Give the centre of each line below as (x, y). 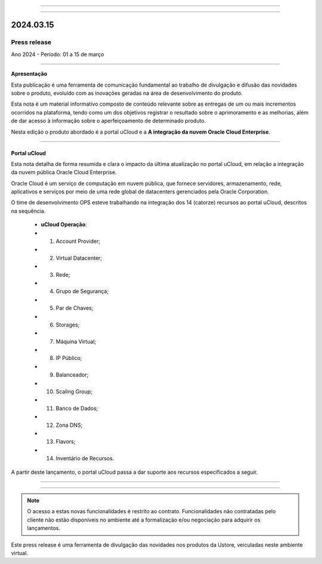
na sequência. (28, 211)
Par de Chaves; (75, 308)
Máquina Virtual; (76, 341)
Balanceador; (72, 375)
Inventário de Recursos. (85, 458)
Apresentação (29, 74)
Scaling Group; (74, 392)
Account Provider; (78, 241)
